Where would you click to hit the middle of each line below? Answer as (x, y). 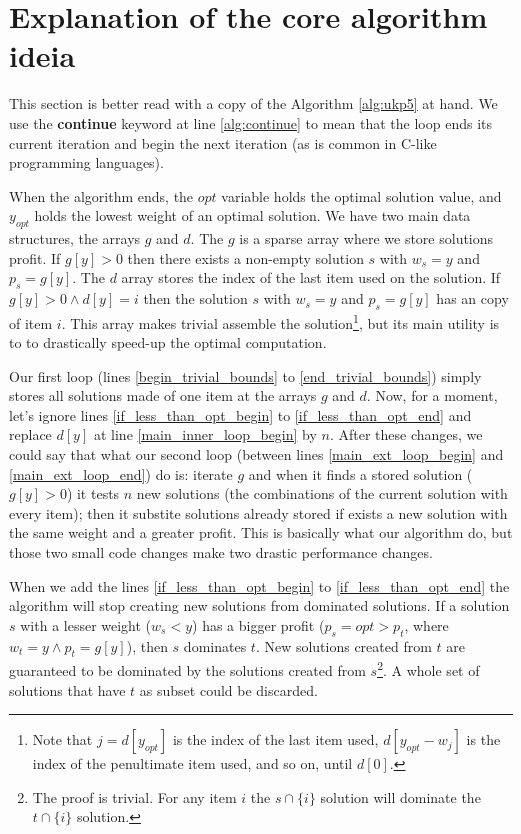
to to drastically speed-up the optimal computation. (168, 342)
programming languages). (86, 162)
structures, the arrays (75, 238)
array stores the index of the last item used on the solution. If (311, 277)
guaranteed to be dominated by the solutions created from (187, 670)
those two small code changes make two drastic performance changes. (221, 552)
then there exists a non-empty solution (245, 257)
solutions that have (67, 689)
